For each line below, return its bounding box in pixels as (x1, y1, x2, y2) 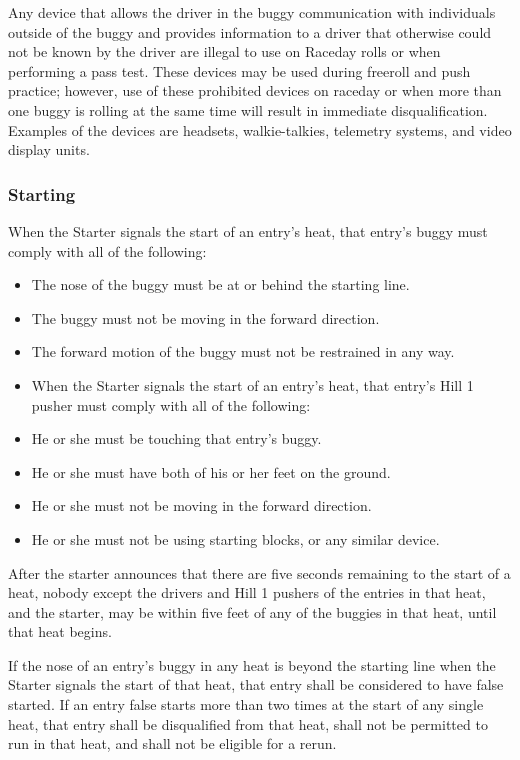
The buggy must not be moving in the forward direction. (31, 307, 380, 328)
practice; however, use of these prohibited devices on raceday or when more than (8, 80, 502, 101)
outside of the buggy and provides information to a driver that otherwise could (8, 21, 492, 42)
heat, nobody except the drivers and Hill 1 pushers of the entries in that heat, (8, 582, 486, 603)
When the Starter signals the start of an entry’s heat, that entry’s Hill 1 (31, 374, 474, 395)
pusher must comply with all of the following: (31, 394, 311, 415)
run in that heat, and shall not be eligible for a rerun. (8, 733, 337, 754)
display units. (8, 139, 90, 160)
